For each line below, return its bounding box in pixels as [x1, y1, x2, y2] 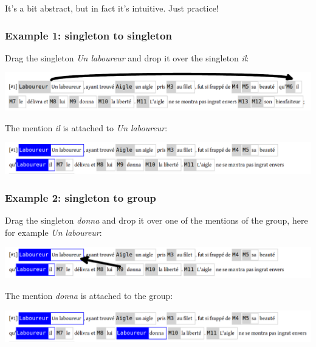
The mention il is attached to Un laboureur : [5, 121, 168, 134]
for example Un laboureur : [5, 225, 102, 238]
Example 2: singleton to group [5, 190, 156, 205]
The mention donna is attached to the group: [5, 289, 173, 302]
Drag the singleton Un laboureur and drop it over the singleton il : [5, 51, 249, 64]
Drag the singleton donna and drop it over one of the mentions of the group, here [5, 214, 308, 227]
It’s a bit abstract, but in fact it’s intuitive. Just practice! [5, 2, 219, 14]
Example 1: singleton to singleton [5, 27, 172, 43]
